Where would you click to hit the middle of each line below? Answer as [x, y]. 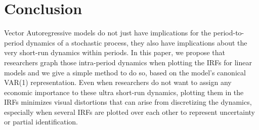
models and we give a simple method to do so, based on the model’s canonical [125, 72]
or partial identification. [41, 122]
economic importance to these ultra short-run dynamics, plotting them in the [124, 92]
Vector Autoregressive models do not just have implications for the [107, 33]
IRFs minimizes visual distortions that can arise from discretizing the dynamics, [128, 102]
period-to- [229, 33]
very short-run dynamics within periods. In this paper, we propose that [115, 52]
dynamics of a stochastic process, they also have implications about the [137, 42]
